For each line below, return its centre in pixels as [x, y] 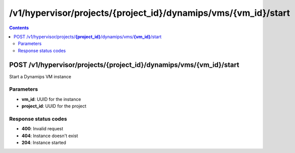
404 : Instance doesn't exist [50, 136]
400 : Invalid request [42, 129]
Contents [19, 28]
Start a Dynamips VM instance [40, 76]
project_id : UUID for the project [54, 106]
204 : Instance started [44, 143]
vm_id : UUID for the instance [51, 99]
